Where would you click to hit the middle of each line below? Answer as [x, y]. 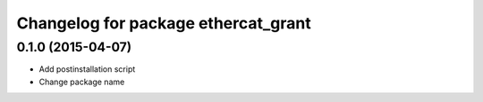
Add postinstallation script [87, 69]
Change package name [82, 82]
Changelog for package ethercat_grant [164, 23]
